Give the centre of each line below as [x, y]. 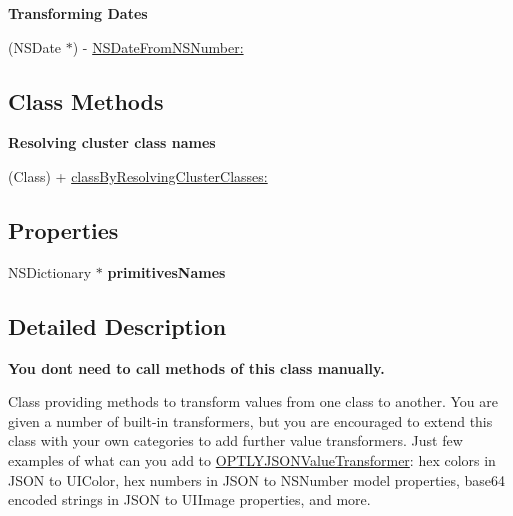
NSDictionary [50, 271]
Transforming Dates [78, 13]
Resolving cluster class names [112, 142]
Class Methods [86, 100]
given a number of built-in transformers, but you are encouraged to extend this [250, 420]
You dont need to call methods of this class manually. [196, 367]
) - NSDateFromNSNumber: [158, 46]
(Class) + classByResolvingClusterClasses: [138, 175]
